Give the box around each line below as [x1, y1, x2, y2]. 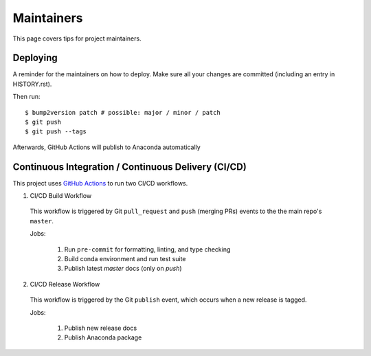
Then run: [12, 93, 41, 101]
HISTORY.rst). [12, 80, 52, 88]
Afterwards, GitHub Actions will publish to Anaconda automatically [12, 143, 201, 151]
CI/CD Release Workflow [30, 280, 100, 288]
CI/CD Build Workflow [30, 192, 92, 200]
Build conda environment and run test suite [64, 255, 186, 263]
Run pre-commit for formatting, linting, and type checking [64, 245, 231, 254]
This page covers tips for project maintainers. [12, 34, 142, 43]
